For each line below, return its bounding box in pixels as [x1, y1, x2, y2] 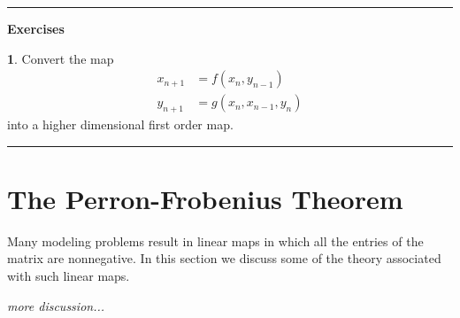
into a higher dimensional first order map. [7, 115, 234, 134]
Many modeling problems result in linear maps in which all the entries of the [7, 231, 424, 250]
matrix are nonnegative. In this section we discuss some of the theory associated [7, 249, 441, 268]
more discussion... [7, 296, 105, 314]
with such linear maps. [7, 266, 130, 284]
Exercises [7, 19, 65, 37]
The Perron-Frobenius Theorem [7, 180, 403, 216]
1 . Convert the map [7, 49, 114, 67]
